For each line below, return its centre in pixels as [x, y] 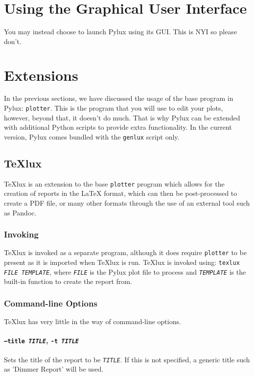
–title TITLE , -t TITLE [42, 341]
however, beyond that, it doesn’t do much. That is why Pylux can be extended [122, 117]
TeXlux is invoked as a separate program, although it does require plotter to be [125, 252]
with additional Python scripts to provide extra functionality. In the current [118, 127]
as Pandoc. [20, 212]
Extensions [41, 75]
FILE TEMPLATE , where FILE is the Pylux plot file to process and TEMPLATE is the [125, 271]
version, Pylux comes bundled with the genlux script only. [92, 136]
